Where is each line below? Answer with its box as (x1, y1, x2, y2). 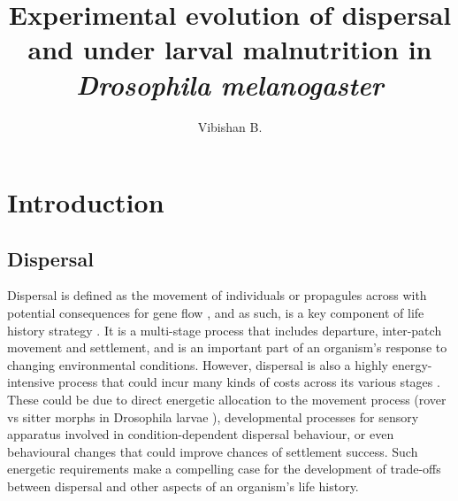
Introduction (7, 184, 164, 220)
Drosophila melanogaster (76, 66, 384, 103)
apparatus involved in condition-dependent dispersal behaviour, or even (7, 425, 394, 443)
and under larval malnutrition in (27, 31, 432, 67)
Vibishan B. (197, 117, 263, 135)
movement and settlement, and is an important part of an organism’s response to (7, 338, 447, 357)
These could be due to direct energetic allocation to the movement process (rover (7, 390, 447, 409)
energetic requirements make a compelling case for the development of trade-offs (7, 459, 441, 478)
